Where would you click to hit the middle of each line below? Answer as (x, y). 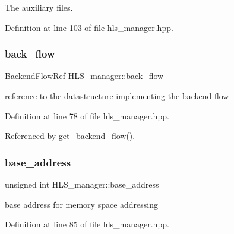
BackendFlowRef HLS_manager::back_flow (84, 76)
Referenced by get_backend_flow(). (70, 136)
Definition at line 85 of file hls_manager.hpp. (87, 224)
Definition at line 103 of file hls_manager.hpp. (89, 27)
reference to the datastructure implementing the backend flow (117, 96)
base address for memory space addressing (82, 204)
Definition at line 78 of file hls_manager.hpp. (87, 116)
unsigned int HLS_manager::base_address (82, 184)
